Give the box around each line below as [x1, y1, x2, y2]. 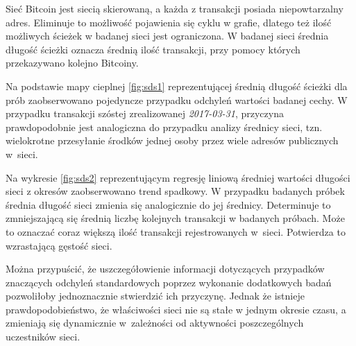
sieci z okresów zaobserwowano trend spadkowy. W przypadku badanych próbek [6, 184, 345, 198]
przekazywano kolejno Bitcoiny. [6, 55, 139, 70]
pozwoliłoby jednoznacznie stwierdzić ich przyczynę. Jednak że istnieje [6, 288, 305, 303]
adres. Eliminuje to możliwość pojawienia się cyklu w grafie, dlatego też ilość [6, 15, 332, 29]
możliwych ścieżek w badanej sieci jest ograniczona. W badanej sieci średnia [6, 28, 329, 43]
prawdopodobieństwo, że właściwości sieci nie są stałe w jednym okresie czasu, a [6, 302, 346, 316]
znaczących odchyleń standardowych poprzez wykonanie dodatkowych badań [6, 275, 332, 289]
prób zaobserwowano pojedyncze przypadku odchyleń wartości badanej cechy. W [6, 92, 348, 107]
